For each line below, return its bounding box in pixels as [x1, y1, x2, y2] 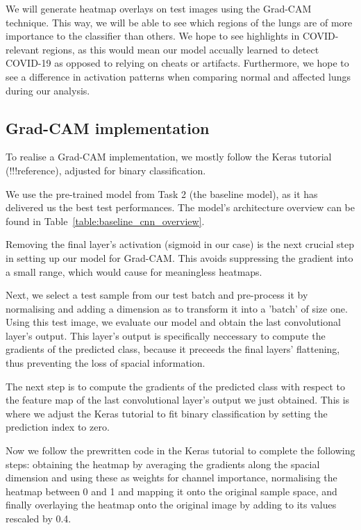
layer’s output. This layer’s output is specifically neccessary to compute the [6, 328, 326, 342]
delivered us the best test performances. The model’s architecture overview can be [6, 200, 355, 215]
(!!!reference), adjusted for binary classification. [6, 163, 206, 177]
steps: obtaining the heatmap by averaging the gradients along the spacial [6, 456, 320, 471]
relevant [6, 42, 40, 56]
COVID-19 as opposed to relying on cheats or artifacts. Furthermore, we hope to [6, 56, 349, 70]
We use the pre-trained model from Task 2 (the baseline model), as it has [6, 186, 318, 201]
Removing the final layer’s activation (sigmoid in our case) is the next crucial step [6, 237, 354, 251]
